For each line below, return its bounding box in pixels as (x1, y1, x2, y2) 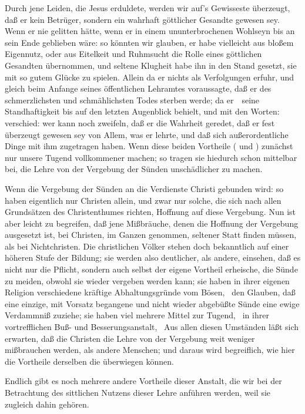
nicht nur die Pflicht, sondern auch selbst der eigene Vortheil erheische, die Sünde (5, 263, 298, 275)
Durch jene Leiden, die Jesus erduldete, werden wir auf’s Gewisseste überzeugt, (5, 2, 290, 14)
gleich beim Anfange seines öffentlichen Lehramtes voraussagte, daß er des (5, 82, 272, 95)
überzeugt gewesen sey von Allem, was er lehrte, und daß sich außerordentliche (5, 128, 289, 140)
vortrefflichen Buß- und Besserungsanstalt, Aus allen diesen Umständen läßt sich (5, 321, 299, 333)
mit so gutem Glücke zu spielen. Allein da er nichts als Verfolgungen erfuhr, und (5, 70, 294, 83)
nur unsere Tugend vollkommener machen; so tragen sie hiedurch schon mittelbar (5, 151, 297, 163)
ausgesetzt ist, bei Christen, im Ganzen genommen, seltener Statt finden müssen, (5, 228, 297, 241)
